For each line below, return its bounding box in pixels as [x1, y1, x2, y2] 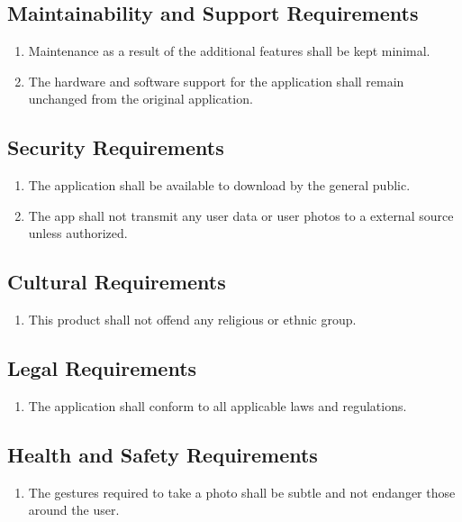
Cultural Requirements [7, 268, 226, 296]
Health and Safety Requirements [7, 440, 318, 468]
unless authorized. [28, 224, 128, 243]
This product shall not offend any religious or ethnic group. [28, 310, 357, 329]
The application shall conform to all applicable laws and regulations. [28, 396, 407, 415]
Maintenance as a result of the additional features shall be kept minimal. [28, 41, 430, 60]
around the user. [28, 500, 120, 519]
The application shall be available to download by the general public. [28, 176, 411, 195]
